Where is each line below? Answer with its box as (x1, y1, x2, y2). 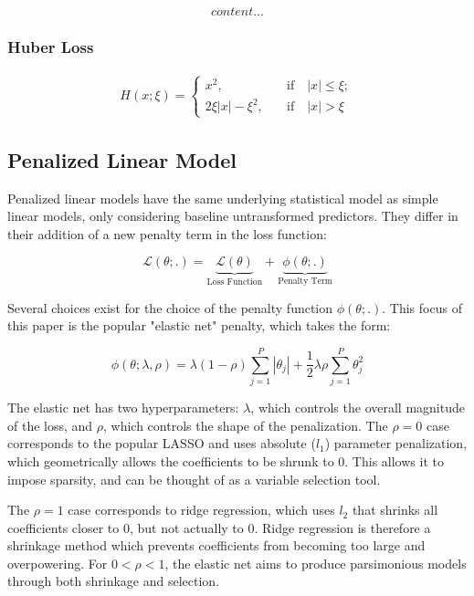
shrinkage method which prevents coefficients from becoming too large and (7, 536, 426, 555)
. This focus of (382, 298, 462, 317)
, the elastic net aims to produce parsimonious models (164, 553, 467, 572)
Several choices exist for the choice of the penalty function (7, 298, 333, 317)
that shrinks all (352, 500, 438, 519)
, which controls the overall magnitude (250, 398, 465, 417)
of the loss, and (7, 415, 93, 434)
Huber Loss (7, 35, 94, 58)
